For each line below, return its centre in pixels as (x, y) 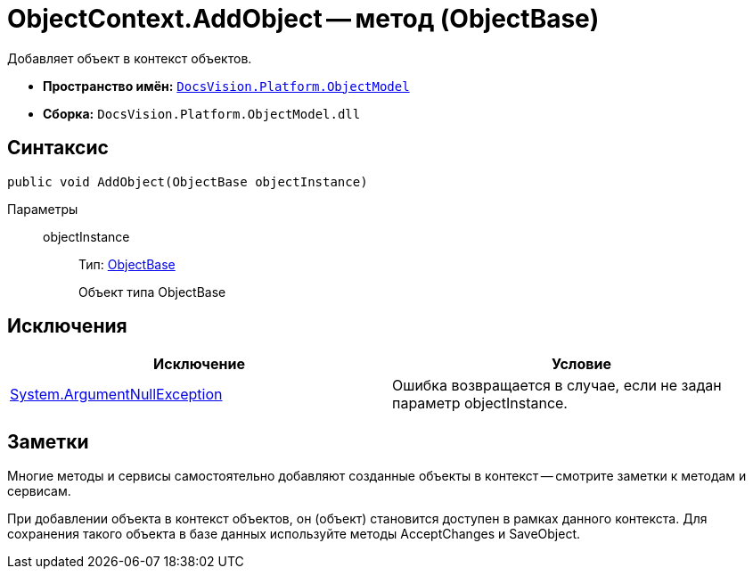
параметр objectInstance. (480, 403)
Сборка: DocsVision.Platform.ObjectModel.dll (202, 113)
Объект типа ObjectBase (152, 292)
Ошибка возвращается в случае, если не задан (557, 386)
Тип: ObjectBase (127, 264)
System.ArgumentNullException (116, 395)
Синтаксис (58, 148)
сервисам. (39, 491)
